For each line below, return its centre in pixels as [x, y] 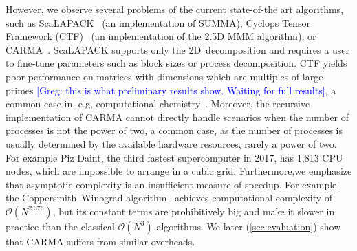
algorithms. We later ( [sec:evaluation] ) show [249, 226]
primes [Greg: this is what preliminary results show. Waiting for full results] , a [171, 90]
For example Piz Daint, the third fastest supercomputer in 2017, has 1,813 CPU [174, 157]
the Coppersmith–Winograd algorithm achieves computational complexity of [169, 198]
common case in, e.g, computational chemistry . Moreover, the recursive [158, 103]
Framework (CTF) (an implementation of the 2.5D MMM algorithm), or [161, 36]
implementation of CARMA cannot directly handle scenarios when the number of [177, 117]
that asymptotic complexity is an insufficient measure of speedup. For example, [173, 184]
